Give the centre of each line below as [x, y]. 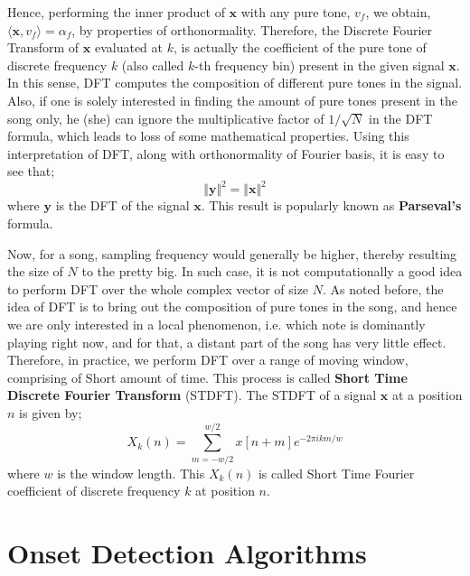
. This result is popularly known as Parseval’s [331, 205]
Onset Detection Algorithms [187, 553]
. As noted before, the [383, 288]
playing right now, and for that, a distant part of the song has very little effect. [227, 342]
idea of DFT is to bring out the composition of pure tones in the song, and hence [232, 307]
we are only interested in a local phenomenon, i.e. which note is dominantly [216, 324]
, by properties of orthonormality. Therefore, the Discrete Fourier [252, 29]
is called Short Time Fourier [336, 473]
